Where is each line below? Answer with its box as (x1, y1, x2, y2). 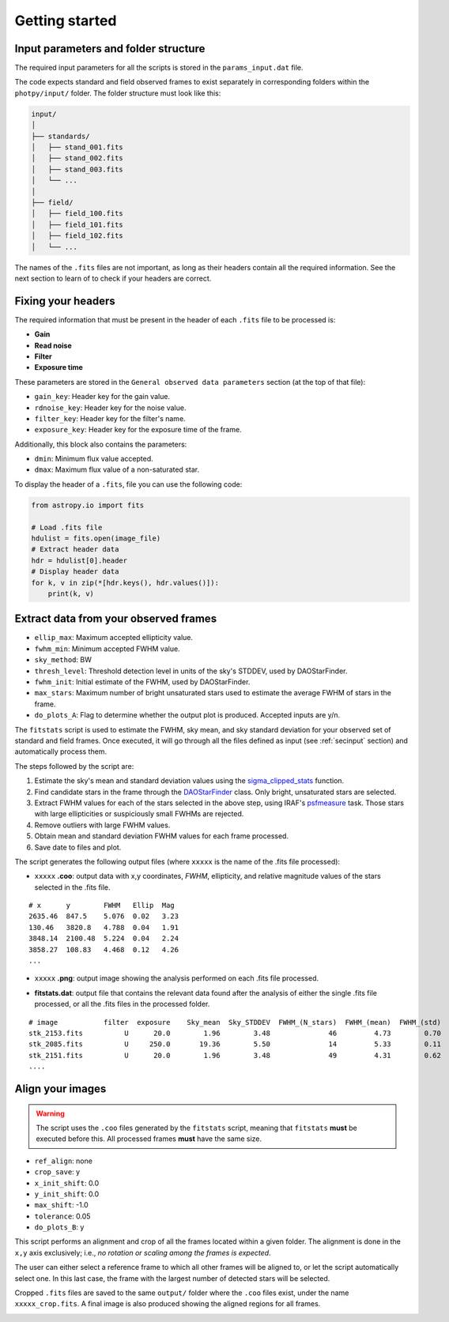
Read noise (34, 341, 73, 350)
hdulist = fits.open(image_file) (31, 534, 161, 543)
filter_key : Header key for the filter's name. (34, 413, 186, 423)
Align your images (14, 1082, 107, 1095)
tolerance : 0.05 (34, 1211, 91, 1221)
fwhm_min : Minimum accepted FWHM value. (34, 644, 181, 653)
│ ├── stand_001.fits (31, 143, 124, 152)
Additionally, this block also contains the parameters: (14, 439, 187, 449)
